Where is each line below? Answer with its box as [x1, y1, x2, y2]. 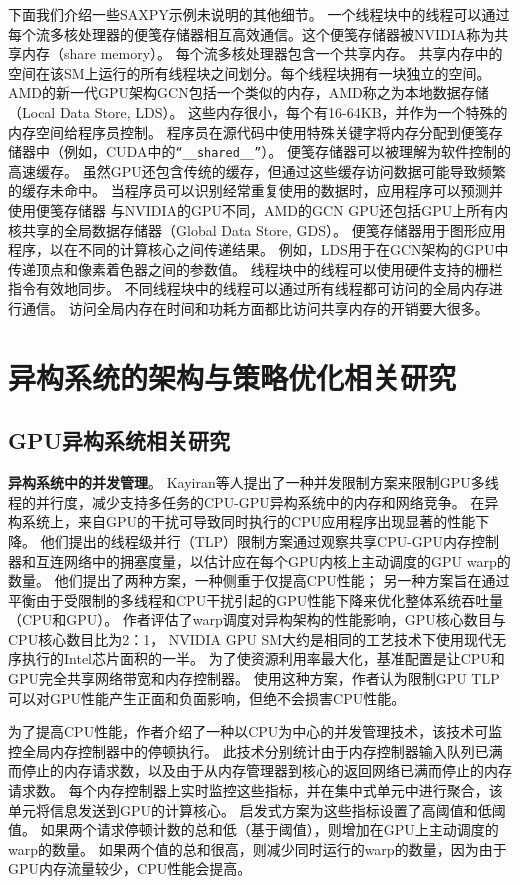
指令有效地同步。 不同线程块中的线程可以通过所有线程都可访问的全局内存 [8, 278, 489, 299]
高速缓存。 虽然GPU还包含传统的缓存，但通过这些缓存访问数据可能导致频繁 [8, 160, 506, 181]
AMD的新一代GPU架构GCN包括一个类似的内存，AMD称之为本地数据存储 [8, 82, 489, 103]
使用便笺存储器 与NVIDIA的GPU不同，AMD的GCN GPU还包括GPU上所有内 [8, 200, 509, 220]
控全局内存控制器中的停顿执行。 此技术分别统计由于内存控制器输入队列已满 [8, 740, 503, 761]
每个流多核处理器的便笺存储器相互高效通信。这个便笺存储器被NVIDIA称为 [8, 23, 495, 44]
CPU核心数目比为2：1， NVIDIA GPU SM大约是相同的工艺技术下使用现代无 [8, 628, 507, 649]
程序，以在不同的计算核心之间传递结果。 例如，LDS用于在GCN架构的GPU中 [8, 239, 509, 260]
